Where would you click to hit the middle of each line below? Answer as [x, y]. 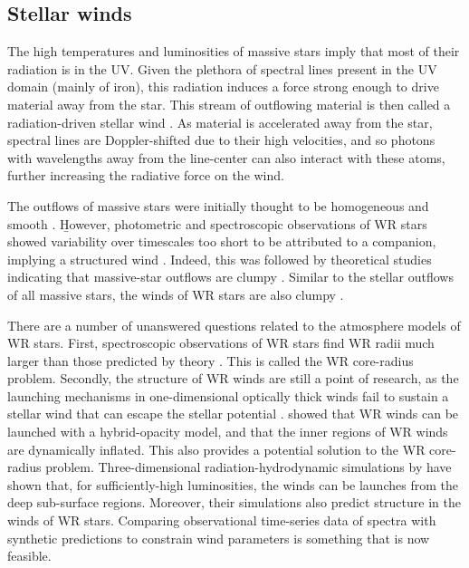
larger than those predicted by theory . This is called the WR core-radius [211, 360]
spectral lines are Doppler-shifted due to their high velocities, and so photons [221, 140]
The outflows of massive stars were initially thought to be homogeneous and [218, 205]
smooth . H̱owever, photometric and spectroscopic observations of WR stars [217, 223]
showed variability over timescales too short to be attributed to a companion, [222, 241]
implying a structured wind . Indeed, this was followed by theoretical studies [220, 259]
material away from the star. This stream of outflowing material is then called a [229, 104]
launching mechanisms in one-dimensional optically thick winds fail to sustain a [228, 395]
